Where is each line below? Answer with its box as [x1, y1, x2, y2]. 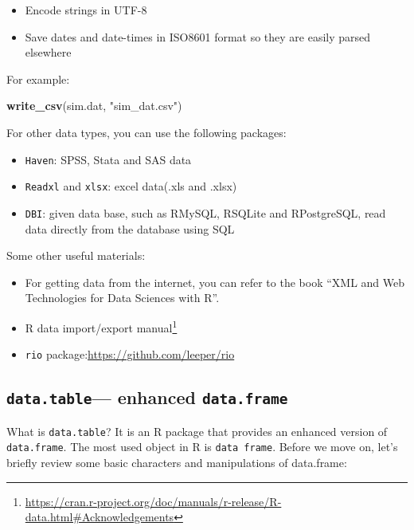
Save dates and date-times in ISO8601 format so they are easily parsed [25, 28, 371, 45]
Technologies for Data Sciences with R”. [25, 289, 220, 306]
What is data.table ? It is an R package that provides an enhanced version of [6, 422, 388, 439]
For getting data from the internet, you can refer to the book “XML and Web [25, 273, 405, 290]
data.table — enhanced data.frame [6, 385, 288, 410]
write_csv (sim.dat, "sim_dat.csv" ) [6, 97, 182, 114]
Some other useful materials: [6, 247, 146, 264]
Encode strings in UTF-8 [25, 2, 147, 18]
